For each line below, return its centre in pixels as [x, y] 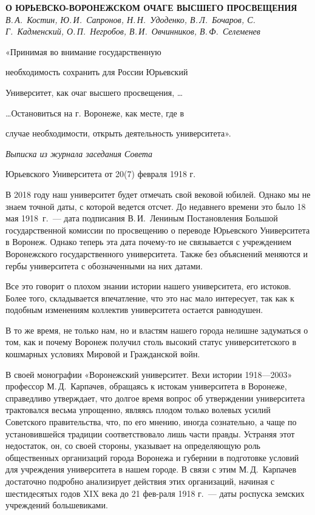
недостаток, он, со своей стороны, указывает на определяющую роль [133, 446]
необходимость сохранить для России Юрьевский [97, 72]
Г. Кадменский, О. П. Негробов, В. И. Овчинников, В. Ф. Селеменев [133, 31]
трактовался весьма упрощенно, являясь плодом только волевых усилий [138, 410]
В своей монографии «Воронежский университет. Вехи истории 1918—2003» [149, 374]
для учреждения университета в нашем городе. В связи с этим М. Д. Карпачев [151, 469]
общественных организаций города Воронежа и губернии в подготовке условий [152, 457]
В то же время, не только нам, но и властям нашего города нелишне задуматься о [157, 330]
